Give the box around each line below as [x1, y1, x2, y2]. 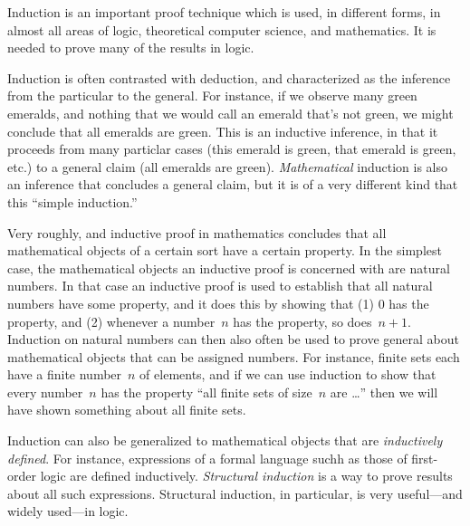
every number [7, 382, 83, 401]
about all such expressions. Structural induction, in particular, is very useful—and [7, 483, 463, 502]
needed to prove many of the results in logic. [7, 38, 254, 57]
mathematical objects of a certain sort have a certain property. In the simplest [7, 241, 442, 260]
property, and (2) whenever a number [7, 311, 216, 330]
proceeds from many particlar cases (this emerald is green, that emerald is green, [7, 139, 456, 158]
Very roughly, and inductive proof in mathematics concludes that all [7, 223, 387, 242]
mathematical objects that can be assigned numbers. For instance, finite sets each [7, 347, 460, 366]
